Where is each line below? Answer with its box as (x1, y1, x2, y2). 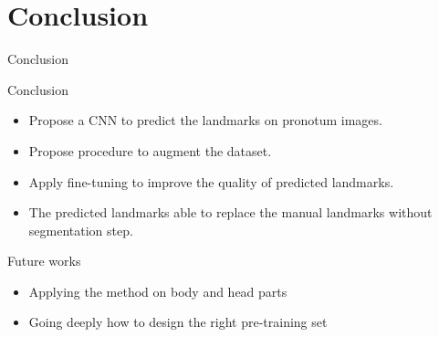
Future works (7, 251, 81, 270)
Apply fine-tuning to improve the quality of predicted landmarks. (28, 172, 394, 191)
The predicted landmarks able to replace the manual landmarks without (28, 203, 433, 222)
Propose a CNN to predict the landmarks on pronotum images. (28, 111, 382, 130)
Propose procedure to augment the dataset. (28, 141, 272, 160)
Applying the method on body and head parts (28, 281, 287, 300)
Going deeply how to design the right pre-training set (28, 312, 328, 332)
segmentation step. (28, 220, 133, 239)
